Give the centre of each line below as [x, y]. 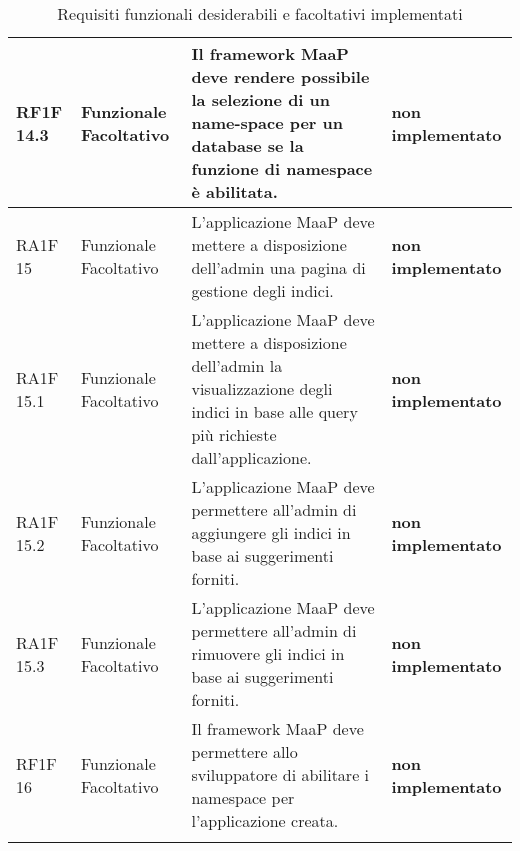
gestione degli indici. [262, 290]
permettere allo [244, 751]
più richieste [234, 434]
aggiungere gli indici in [271, 532]
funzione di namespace [282, 168]
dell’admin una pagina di [278, 267]
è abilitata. [234, 191]
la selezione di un [261, 99]
